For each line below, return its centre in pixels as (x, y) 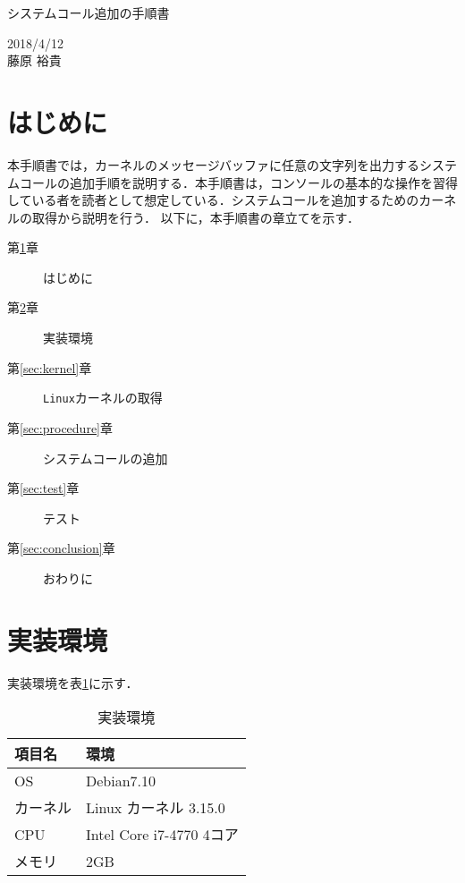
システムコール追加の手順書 (89, 13)
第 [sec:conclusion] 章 (61, 548)
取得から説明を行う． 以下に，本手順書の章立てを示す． (196, 217)
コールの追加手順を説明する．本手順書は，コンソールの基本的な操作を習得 (238, 182)
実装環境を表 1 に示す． (73, 682)
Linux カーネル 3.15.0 (156, 808)
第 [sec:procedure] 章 (60, 427)
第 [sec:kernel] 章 (50, 367)
